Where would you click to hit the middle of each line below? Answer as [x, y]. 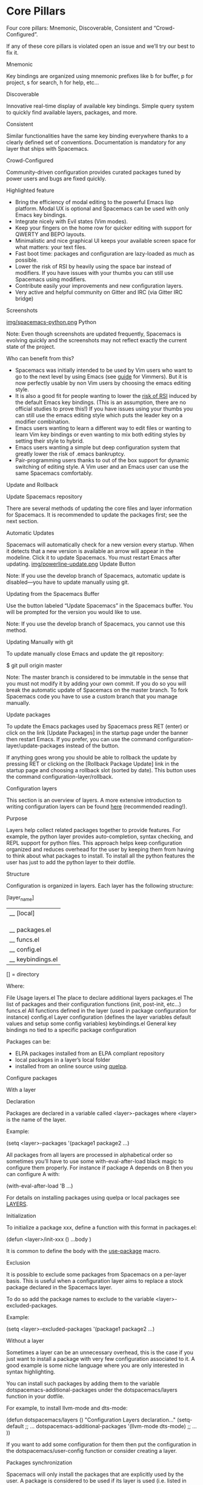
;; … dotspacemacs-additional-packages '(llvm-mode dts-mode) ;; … [111, 1426]
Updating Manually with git [40, 642]
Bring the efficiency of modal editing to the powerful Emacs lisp [94, 202]
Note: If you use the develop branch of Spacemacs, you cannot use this [96, 623]
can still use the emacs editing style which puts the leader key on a [99, 415]
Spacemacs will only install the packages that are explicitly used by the [95, 1474]
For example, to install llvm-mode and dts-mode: [67, 1408]
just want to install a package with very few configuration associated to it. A [101, 1358]
